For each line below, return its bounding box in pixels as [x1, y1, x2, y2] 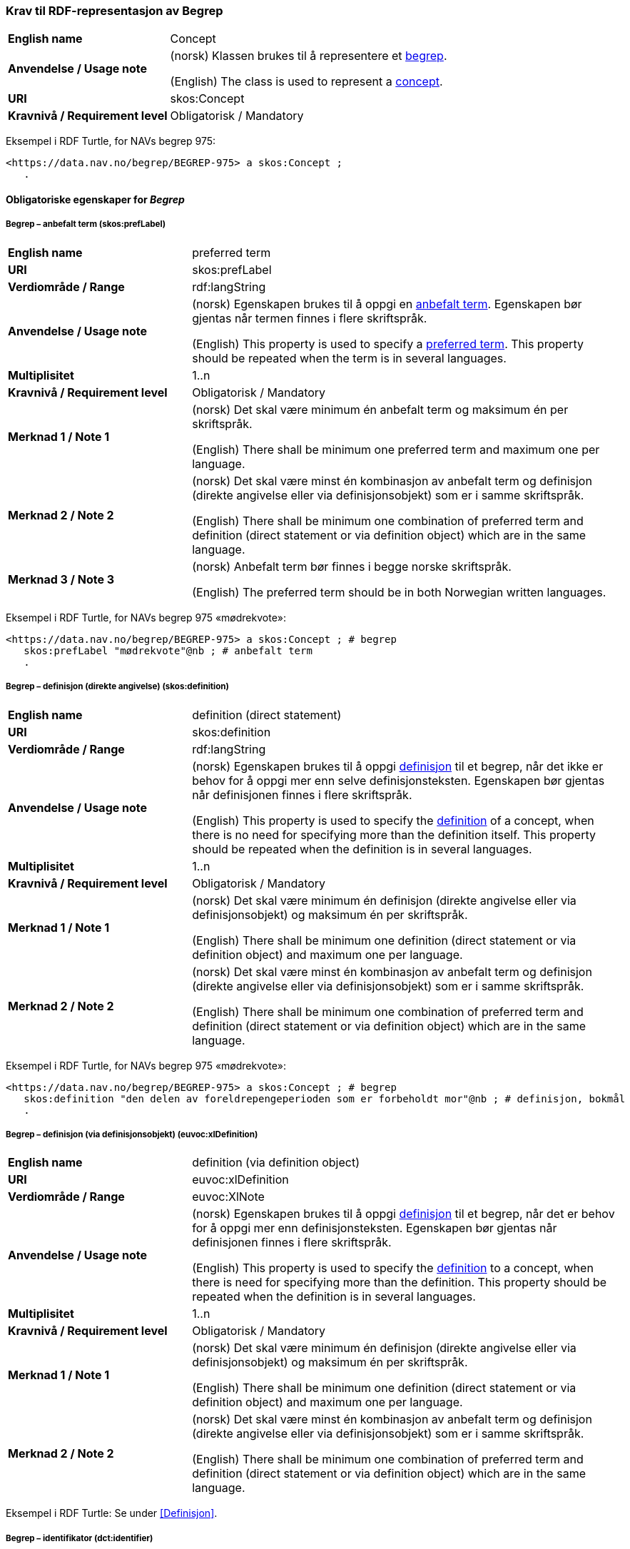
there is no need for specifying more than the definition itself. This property [192, 827, 596, 842]
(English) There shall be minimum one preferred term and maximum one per [192, 442, 600, 457]
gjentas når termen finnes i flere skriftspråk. [192, 310, 427, 325]
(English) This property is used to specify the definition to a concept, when [192, 1261, 594, 1276]
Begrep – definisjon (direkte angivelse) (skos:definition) [6, 681, 229, 692]
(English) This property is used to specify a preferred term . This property [192, 336, 584, 351]
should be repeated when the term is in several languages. [192, 350, 507, 365]
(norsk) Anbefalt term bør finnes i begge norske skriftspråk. [192, 559, 512, 574]
